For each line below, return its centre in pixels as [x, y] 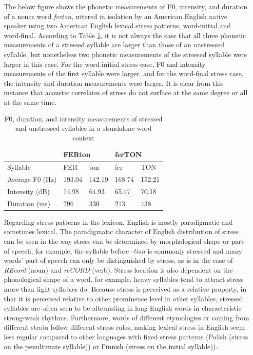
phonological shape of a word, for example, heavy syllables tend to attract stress [124, 279]
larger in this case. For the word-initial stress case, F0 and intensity [105, 64]
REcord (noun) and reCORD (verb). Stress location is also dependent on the [118, 269]
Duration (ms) [29, 203]
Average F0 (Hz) [32, 179]
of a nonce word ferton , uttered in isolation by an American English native [116, 16]
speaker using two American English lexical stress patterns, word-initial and [117, 26]
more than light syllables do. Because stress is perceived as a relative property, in [125, 288]
